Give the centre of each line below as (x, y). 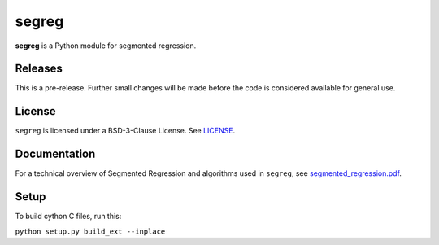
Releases (39, 69)
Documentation (55, 154)
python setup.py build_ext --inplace (90, 231)
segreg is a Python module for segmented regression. (106, 46)
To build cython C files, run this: (68, 217)
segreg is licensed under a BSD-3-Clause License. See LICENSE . (125, 131)
